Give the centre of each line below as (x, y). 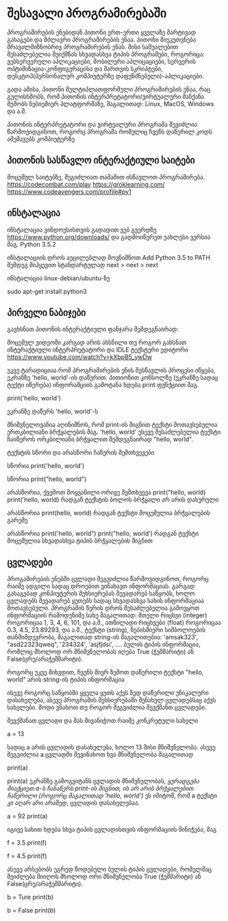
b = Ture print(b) (30, 897)
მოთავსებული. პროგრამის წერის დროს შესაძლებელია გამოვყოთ (103, 608)
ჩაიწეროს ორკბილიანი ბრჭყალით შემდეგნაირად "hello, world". (100, 439)
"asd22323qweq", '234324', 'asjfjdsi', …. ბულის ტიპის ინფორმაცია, (104, 644)
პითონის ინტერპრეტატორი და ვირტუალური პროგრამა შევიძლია (102, 124)
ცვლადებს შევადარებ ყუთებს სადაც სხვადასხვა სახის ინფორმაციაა (105, 601)
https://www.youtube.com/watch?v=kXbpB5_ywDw (80, 357)
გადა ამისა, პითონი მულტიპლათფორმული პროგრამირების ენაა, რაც (109, 89)
